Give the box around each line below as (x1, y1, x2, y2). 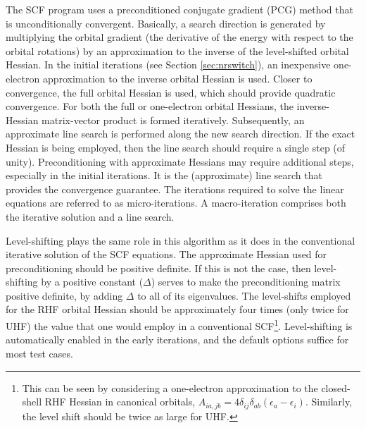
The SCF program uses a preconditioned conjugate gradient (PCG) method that (6, 2, 353, 16)
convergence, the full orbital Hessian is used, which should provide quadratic (6, 85, 336, 99)
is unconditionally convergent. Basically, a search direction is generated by (6, 16, 326, 30)
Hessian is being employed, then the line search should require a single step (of (6, 140, 346, 154)
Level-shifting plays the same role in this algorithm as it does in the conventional (6, 233, 355, 247)
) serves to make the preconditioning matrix (151, 274, 341, 289)
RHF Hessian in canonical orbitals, (44, 394, 196, 409)
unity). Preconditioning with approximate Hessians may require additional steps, (6, 154, 354, 169)
